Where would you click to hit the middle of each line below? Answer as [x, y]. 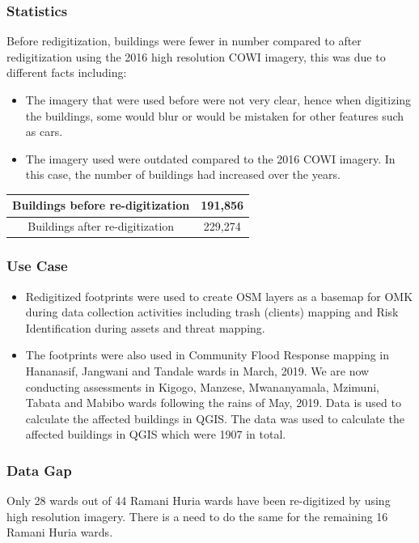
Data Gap [39, 470]
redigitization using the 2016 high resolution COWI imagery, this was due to [196, 56]
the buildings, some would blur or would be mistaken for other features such [215, 115]
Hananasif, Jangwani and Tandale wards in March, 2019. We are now [197, 371]
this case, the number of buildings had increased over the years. [183, 174]
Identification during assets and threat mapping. [145, 327]
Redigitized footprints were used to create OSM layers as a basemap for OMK [219, 296]
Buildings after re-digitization [101, 226]
